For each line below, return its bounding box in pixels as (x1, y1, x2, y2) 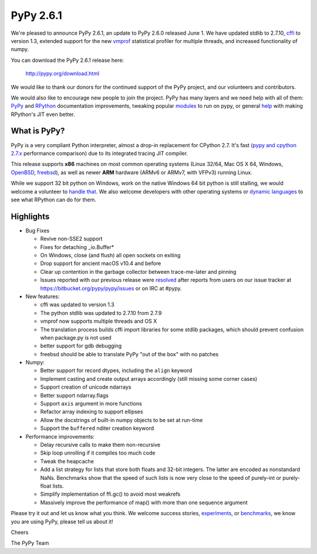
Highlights (11, 211, 50, 221)
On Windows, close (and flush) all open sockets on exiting (40, 252, 181, 258)
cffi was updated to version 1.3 (40, 301, 114, 308)
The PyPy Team (11, 539, 49, 547)
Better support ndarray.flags (40, 392, 109, 399)
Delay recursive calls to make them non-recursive (40, 441, 161, 448)
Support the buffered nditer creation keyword (40, 424, 154, 432)
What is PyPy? (11, 126, 65, 136)
